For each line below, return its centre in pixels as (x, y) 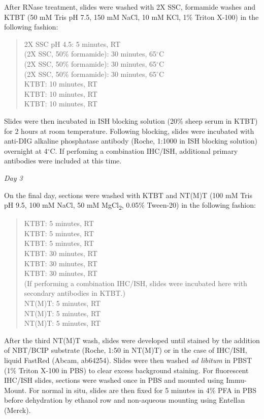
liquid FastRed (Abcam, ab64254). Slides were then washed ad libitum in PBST (128, 360)
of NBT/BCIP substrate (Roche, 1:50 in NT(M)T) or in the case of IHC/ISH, (126, 350)
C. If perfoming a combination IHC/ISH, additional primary (144, 150)
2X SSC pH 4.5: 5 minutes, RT (72, 44)
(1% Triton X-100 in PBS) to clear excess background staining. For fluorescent (126, 370)
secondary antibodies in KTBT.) (75, 293)
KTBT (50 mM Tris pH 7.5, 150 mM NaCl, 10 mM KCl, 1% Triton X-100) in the (131, 17)
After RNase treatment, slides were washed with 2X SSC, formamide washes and (130, 7)
